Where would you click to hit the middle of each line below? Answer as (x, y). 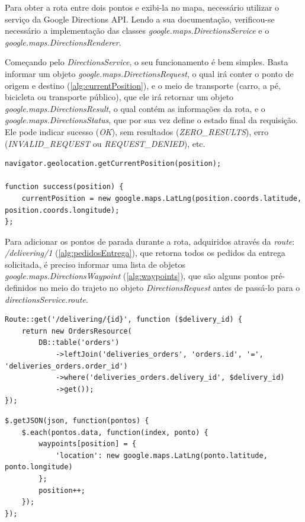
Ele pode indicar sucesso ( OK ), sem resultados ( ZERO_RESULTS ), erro (137, 131)
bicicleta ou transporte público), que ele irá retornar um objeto (119, 97)
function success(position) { (64, 187)
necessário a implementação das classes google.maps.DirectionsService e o (137, 31)
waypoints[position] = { (87, 444)
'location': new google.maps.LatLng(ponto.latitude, (161, 455)
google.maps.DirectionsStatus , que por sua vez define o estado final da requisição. (151, 120)
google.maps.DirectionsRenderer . (63, 42)
